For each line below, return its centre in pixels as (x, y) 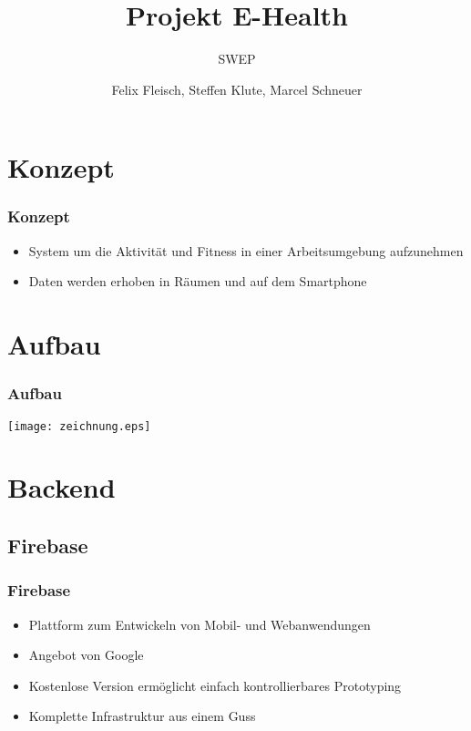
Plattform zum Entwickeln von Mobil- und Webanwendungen (200, 624)
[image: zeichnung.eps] (79, 426)
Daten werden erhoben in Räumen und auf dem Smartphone (198, 281)
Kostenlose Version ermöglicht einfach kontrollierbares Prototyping (215, 685)
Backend (61, 487)
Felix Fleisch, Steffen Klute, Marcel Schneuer (237, 89)
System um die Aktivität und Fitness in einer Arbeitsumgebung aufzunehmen (246, 250)
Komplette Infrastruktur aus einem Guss (142, 716)
